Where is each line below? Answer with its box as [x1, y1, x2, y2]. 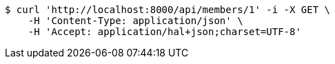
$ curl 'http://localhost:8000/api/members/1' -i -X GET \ [5, 4, 331, 15]
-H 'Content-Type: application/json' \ [28, 15, 243, 26]
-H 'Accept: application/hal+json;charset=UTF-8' [28, 26, 301, 37]
